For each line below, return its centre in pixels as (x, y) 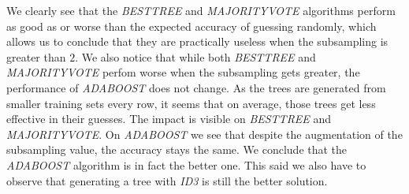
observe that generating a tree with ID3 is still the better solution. (167, 180)
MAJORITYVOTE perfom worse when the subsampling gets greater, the (183, 72)
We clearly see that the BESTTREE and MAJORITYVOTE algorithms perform (201, 10)
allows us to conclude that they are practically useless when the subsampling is (197, 41)
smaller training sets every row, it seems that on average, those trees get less (191, 103)
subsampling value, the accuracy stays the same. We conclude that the (177, 149)
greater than (36, 56)
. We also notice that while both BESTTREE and (195, 56)
